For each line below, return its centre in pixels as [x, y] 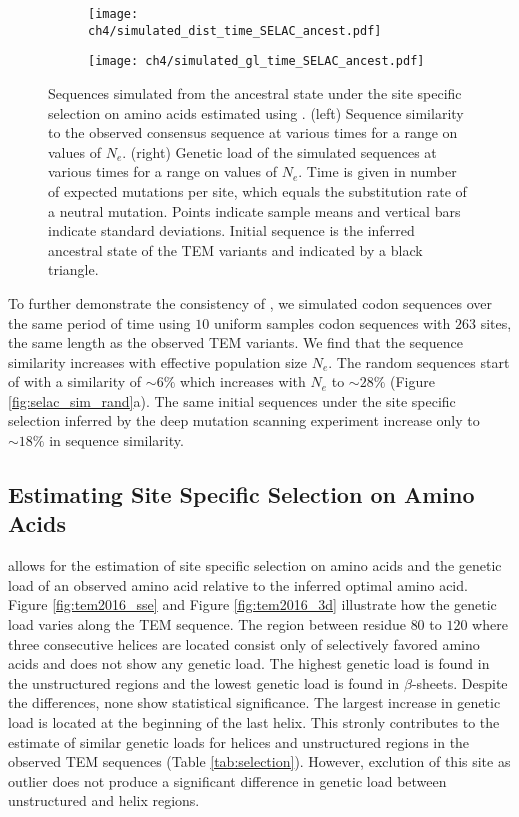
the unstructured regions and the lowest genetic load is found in [204, 682]
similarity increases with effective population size [158, 361]
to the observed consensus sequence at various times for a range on [253, 132]
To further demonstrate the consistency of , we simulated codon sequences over [250, 302]
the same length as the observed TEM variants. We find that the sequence [235, 342]
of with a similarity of [75, 381]
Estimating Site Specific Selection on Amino [241, 494]
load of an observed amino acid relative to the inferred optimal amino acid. [238, 584]
